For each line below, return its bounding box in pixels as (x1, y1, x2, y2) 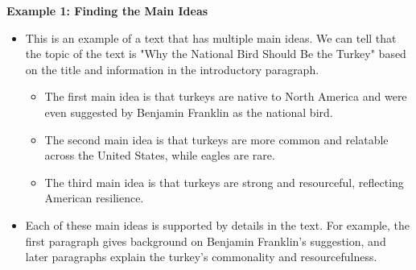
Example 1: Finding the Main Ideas (6, 2, 208, 19)
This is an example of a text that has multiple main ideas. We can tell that (25, 29, 397, 46)
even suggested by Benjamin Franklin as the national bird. (44, 103, 333, 120)
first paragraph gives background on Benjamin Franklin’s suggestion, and (25, 232, 386, 249)
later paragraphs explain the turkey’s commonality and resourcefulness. (25, 248, 377, 265)
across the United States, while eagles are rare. (44, 147, 275, 164)
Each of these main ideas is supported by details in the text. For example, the (25, 216, 410, 233)
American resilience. (44, 189, 144, 206)
